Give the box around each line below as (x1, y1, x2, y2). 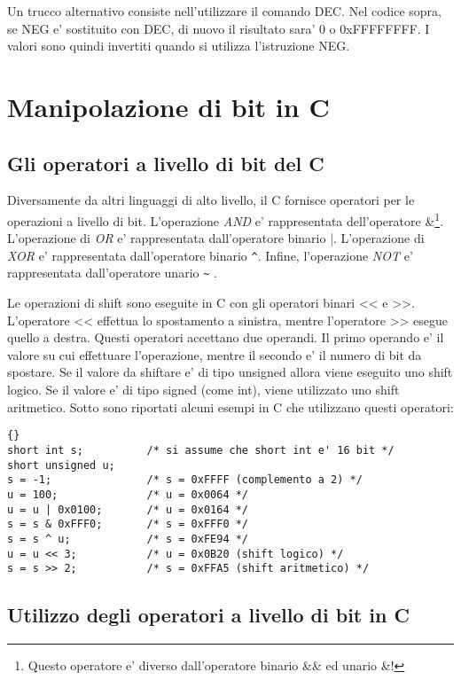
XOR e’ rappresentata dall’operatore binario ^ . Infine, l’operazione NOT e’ (7, 246, 413, 264)
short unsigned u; (7, 458, 115, 472)
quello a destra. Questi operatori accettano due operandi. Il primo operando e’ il (7, 328, 444, 347)
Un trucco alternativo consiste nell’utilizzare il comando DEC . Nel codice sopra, (7, 2, 441, 20)
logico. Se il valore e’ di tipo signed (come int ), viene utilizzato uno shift (7, 380, 400, 399)
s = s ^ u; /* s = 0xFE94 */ (7, 532, 249, 545)
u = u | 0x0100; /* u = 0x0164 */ (7, 503, 249, 516)
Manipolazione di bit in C (7, 88, 330, 124)
